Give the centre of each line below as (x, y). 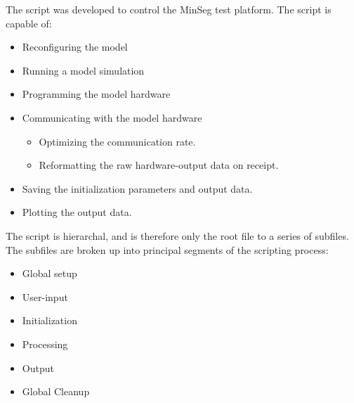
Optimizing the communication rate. (117, 141)
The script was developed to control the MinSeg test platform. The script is (169, 9)
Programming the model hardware (96, 94)
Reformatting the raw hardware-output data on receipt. (159, 165)
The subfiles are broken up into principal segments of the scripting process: (167, 249)
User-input (45, 296)
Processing (45, 344)
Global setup (50, 273)
